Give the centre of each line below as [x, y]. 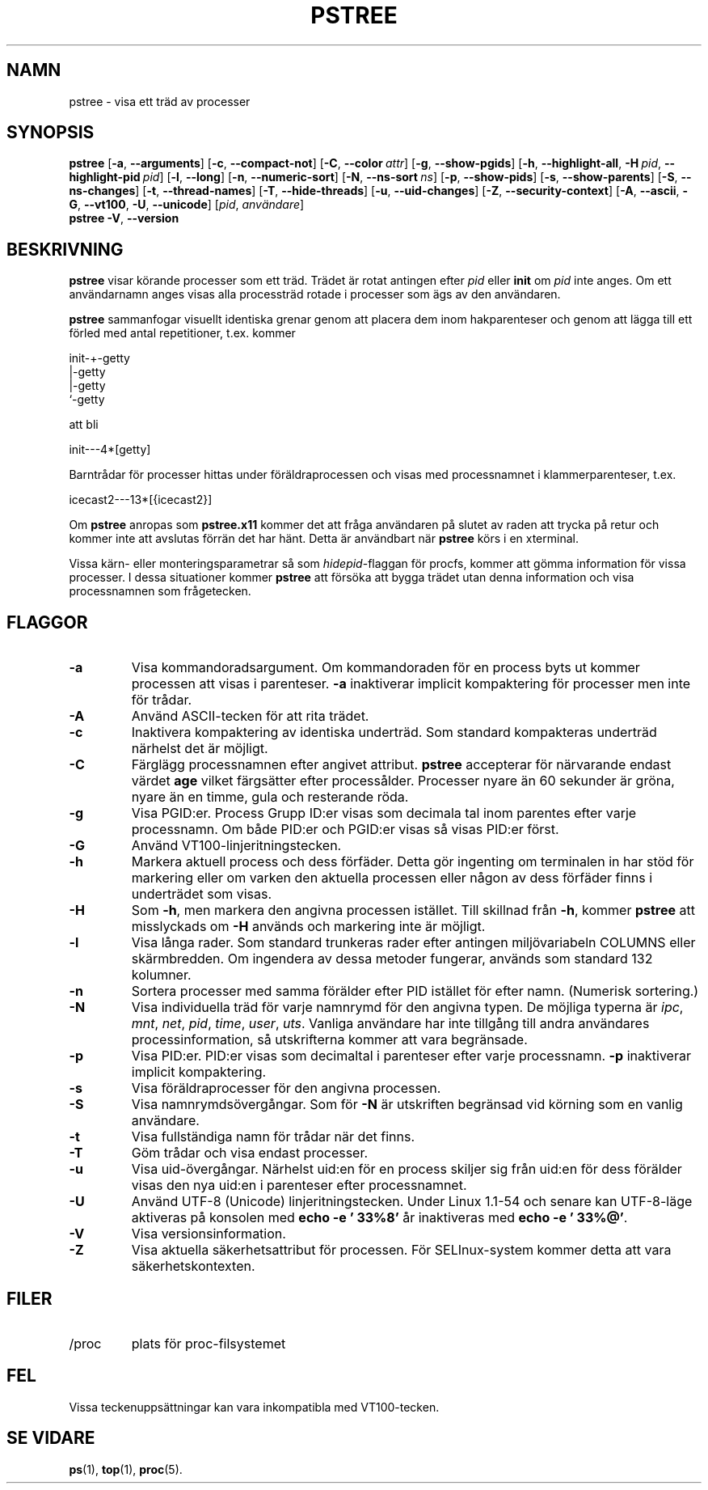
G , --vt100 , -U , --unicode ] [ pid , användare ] [187, 205]
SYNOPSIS [51, 133]
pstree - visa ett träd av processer [160, 101]
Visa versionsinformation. [209, 1234]
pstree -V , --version [124, 218]
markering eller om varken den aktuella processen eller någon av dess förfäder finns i [392, 878]
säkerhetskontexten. [193, 1266]
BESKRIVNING [65, 249]
